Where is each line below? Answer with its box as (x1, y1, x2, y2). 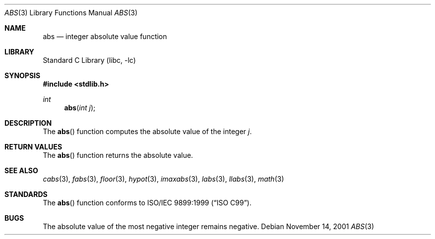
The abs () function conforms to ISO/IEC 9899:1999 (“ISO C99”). (43, 198, 251, 207)
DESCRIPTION (4, 119, 52, 127)
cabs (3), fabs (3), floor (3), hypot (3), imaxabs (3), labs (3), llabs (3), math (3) (43, 175, 284, 183)
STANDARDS (4, 190, 48, 198)
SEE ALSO (4, 166, 38, 175)
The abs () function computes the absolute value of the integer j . (43, 127, 252, 136)
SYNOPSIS (4, 71, 41, 80)
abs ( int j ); (64, 103, 96, 112)
